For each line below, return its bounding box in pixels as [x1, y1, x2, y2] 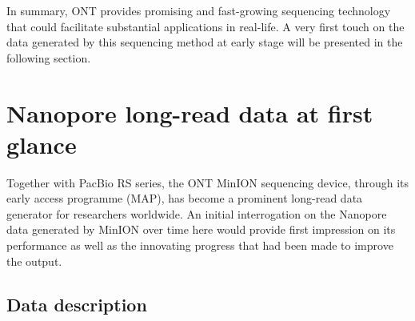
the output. [6, 252, 62, 269]
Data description [6, 291, 147, 316]
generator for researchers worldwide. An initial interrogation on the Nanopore [6, 205, 387, 222]
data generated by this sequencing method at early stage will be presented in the [6, 34, 403, 50]
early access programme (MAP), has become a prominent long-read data [6, 190, 363, 207]
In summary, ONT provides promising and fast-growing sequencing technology [6, 2, 391, 18]
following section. [6, 49, 91, 66]
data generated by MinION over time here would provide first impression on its [6, 221, 396, 238]
